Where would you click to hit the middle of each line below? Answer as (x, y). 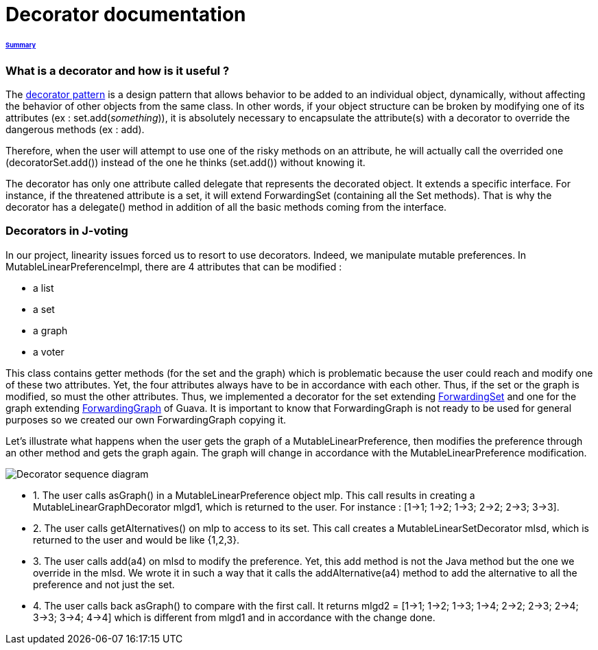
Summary (21, 45)
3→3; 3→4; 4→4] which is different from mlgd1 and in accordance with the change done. (234, 617)
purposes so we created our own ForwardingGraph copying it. (146, 419)
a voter (49, 351)
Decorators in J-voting (67, 231)
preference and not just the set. (104, 584)
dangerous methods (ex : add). (75, 130)
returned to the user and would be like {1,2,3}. (136, 539)
